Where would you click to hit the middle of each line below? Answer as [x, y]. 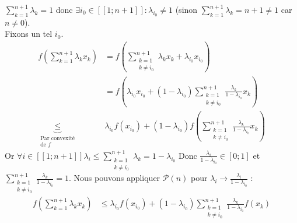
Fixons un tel [29, 34]
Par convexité [58, 139]
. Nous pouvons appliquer [114, 178]
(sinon [186, 9]
